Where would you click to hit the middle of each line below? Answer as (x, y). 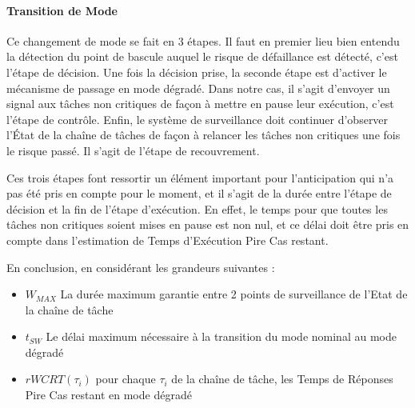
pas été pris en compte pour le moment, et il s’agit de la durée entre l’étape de (199, 193)
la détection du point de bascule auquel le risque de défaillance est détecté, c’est (202, 56)
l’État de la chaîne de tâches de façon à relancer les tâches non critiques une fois (204, 135)
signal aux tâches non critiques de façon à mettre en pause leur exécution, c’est (200, 104)
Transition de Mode (62, 10)
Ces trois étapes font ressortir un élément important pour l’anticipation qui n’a (200, 177)
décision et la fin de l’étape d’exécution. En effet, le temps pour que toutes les (197, 208)
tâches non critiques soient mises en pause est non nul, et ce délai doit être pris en (208, 224)
